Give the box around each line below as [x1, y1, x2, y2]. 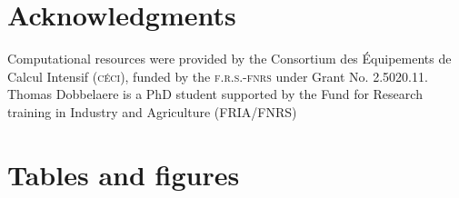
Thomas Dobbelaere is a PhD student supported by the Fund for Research [7, 84, 423, 104]
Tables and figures [7, 155, 240, 193]
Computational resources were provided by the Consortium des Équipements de [7, 49, 452, 68]
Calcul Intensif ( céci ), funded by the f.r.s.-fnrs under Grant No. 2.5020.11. [7, 66, 428, 85]
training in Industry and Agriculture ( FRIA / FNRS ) [7, 102, 297, 121]
